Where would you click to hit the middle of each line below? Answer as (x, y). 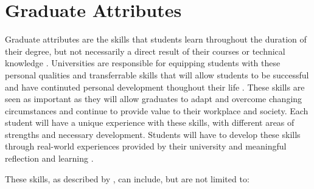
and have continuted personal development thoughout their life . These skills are (155, 87)
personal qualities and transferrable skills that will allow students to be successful (157, 74)
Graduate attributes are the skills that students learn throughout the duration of (156, 39)
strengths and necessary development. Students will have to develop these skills (153, 134)
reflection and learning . (49, 158)
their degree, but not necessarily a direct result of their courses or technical (145, 51)
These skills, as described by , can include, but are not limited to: (127, 178)
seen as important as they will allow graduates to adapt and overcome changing (154, 99)
